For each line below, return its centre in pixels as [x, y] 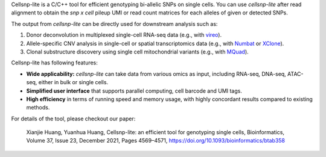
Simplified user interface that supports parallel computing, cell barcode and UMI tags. [134, 91]
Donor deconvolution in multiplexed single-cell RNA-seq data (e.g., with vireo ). [124, 35]
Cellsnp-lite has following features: [54, 63]
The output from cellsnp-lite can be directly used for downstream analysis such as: [114, 23]
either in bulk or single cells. [73, 82]
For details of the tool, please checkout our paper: [73, 119]
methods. [38, 108]
